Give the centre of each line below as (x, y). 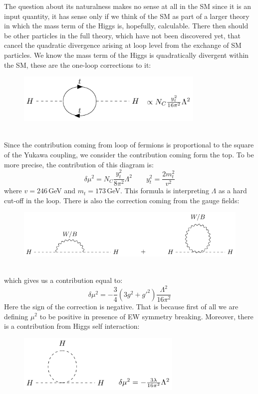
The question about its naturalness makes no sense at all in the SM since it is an (128, 6)
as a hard (233, 191)
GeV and (62, 191)
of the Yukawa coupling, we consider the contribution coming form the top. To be (129, 155)
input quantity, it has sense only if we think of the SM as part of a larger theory (127, 16)
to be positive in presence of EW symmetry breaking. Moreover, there (146, 316)
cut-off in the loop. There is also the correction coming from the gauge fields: (122, 200)
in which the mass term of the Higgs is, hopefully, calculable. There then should (126, 26)
